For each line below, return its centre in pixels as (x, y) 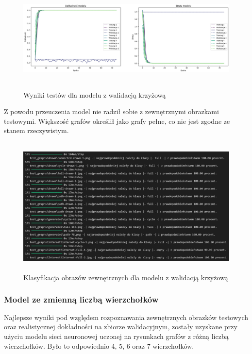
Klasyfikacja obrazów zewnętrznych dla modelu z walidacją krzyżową (126, 277)
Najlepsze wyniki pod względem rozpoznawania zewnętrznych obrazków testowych (126, 317)
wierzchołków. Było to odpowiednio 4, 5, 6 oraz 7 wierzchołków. (99, 346)
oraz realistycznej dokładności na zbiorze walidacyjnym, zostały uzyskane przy (121, 327)
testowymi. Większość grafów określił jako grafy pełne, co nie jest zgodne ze (117, 121)
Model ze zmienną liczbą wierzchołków (81, 299)
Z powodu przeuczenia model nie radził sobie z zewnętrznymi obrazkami (111, 111)
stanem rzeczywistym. (36, 130)
